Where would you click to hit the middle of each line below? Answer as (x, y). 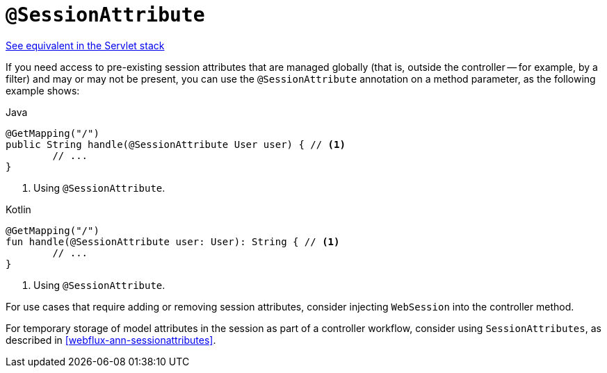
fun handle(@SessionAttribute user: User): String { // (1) (173, 241)
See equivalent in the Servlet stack (85, 45)
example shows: (43, 90)
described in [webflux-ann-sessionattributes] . (111, 340)
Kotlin (18, 209)
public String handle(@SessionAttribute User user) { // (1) (176, 144)
